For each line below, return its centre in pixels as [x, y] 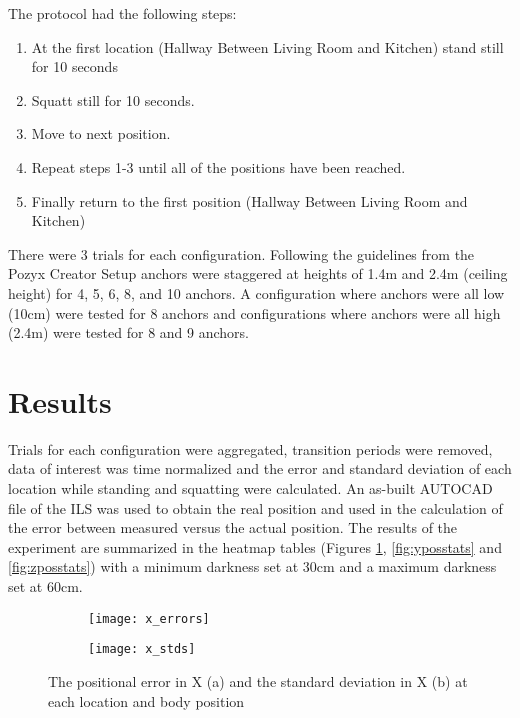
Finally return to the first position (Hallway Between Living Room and [249, 200]
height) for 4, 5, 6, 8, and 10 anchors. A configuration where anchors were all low [256, 292]
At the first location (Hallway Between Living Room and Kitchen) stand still [267, 46]
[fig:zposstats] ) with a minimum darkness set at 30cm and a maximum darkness [252, 566]
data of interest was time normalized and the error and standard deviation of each [260, 468]
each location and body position [146, 700]
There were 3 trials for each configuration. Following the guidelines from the [241, 253]
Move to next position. [101, 133]
